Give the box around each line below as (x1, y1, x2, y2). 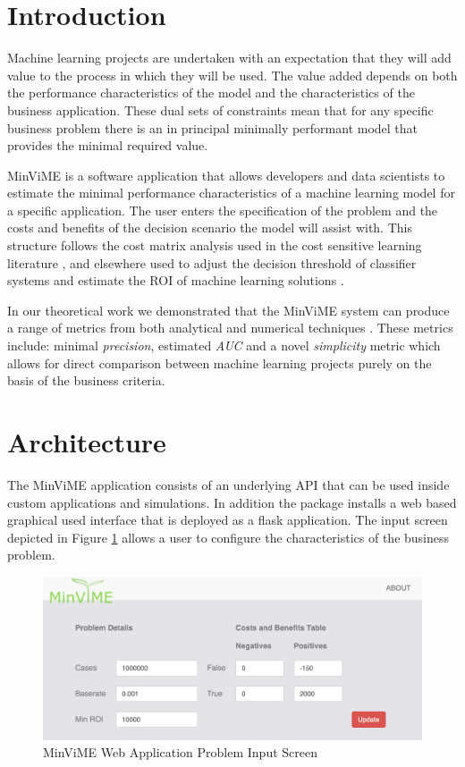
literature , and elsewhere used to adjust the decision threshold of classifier (7, 253, 417, 272)
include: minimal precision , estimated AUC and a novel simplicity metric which (7, 336, 441, 355)
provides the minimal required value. (7, 136, 208, 155)
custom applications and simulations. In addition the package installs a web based (7, 493, 457, 511)
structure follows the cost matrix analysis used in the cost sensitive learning (7, 236, 422, 255)
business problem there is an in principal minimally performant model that (7, 118, 418, 137)
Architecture (7, 424, 166, 459)
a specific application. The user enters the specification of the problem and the (7, 200, 438, 219)
